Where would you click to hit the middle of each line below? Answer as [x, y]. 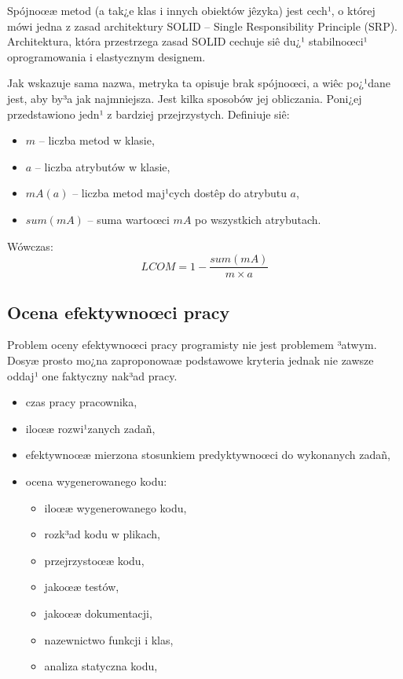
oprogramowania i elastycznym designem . [106, 56]
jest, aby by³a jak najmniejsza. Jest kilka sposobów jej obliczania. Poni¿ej [185, 98]
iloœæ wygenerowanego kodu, [115, 507]
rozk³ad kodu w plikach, [103, 534]
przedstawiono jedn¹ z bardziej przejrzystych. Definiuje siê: [148, 114]
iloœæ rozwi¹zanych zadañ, [90, 428]
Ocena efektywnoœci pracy [119, 312]
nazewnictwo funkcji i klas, [109, 639]
